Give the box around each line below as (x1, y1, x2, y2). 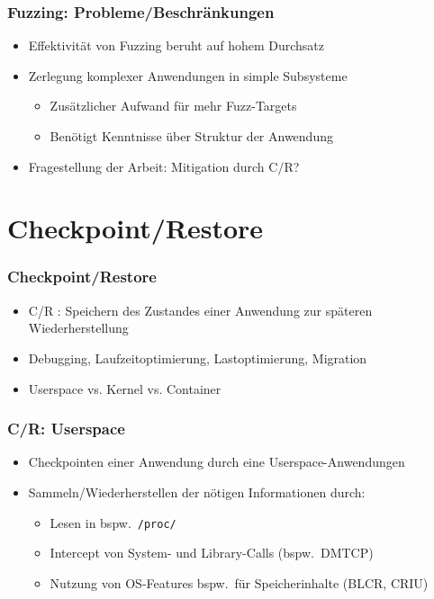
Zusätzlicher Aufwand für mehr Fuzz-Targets (50, 96, 297, 115)
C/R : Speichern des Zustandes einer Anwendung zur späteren (28, 300, 373, 319)
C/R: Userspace (7, 417, 125, 440)
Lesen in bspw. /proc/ (50, 513, 176, 532)
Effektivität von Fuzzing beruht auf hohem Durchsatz (28, 36, 325, 55)
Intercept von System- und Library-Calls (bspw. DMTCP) (50, 543, 374, 562)
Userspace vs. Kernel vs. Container (28, 379, 222, 398)
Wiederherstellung (28, 318, 129, 337)
